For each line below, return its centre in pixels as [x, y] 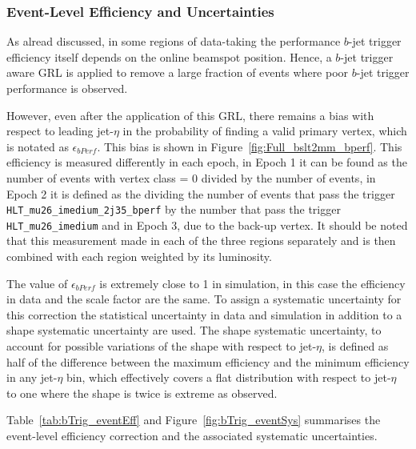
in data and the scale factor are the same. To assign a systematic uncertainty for [204, 299]
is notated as [38, 146]
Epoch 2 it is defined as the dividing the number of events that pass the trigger [201, 193]
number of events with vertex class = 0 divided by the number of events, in [191, 177]
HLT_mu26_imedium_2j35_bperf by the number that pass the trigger [174, 209]
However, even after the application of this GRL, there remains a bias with [190, 115]
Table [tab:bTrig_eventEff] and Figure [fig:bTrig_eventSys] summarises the [194, 420]
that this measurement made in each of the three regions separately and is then [201, 241]
